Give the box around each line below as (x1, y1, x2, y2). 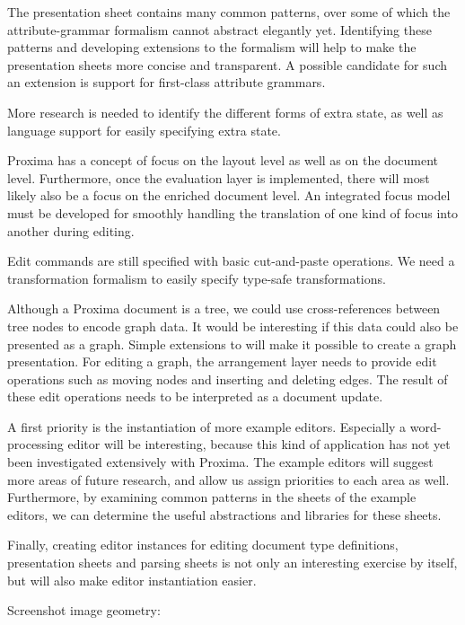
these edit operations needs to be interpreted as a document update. (7, 387, 383, 406)
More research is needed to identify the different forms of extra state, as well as (7, 102, 443, 121)
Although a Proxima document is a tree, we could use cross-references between (7, 299, 441, 318)
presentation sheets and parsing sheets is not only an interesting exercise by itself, (7, 553, 458, 572)
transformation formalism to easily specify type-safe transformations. (7, 268, 386, 287)
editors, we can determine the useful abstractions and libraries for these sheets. (7, 505, 442, 524)
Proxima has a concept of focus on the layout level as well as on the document (7, 151, 438, 170)
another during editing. (7, 221, 135, 240)
